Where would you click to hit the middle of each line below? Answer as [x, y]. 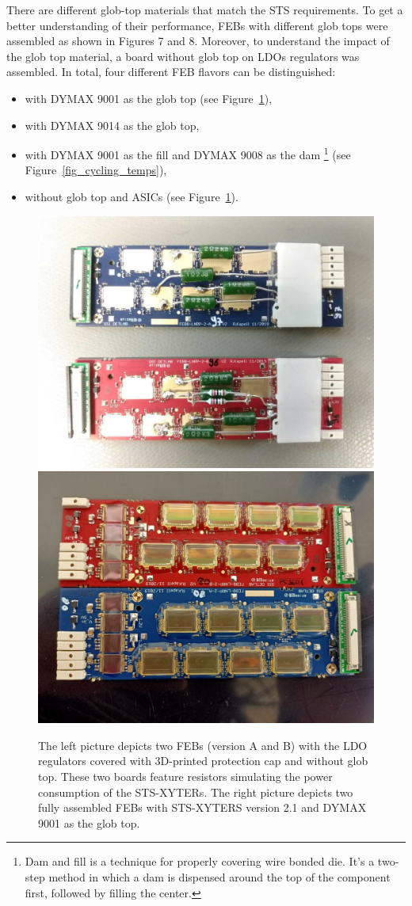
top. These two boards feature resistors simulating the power [185, 776]
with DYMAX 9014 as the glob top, [112, 125]
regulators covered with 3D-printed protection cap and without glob [203, 761]
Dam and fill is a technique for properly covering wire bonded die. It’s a [200, 861]
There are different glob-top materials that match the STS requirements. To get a [205, 10]
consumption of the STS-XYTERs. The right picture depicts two [196, 792]
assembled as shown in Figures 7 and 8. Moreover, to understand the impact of [198, 41]
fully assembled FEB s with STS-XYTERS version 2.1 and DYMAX [202, 807]
